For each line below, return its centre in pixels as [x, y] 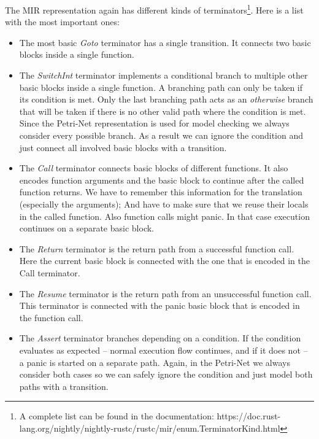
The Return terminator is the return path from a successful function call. [157, 248]
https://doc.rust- [249, 416]
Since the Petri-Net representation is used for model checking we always [154, 123]
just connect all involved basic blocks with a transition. [123, 147]
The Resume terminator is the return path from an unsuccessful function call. [165, 293]
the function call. [51, 317]
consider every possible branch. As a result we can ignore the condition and [161, 135]
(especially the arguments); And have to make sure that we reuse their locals [164, 204]
